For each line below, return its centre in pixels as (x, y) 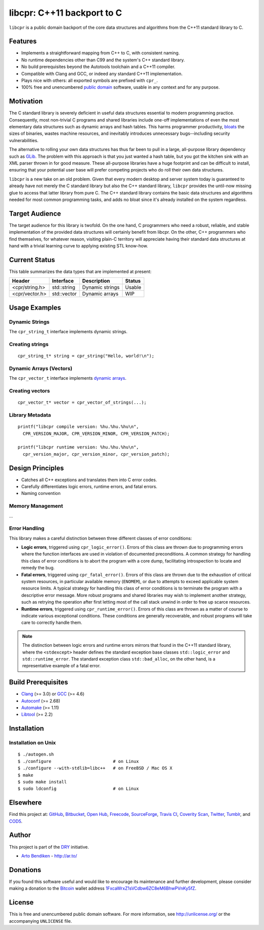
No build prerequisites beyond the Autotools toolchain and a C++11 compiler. (98, 67)
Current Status (32, 260)
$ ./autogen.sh (36, 754)
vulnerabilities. (24, 140)
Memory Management (36, 506)
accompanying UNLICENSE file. (41, 921)
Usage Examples (35, 307)
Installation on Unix (33, 743)
